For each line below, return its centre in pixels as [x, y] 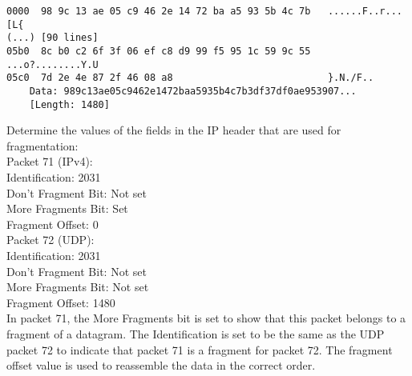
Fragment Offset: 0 [53, 224]
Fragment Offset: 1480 [61, 302]
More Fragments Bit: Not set [78, 287]
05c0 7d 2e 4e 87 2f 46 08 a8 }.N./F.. [190, 78]
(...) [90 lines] [53, 38]
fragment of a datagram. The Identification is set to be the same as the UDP [196, 333]
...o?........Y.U [53, 64]
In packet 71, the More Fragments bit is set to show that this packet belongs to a [206, 318]
